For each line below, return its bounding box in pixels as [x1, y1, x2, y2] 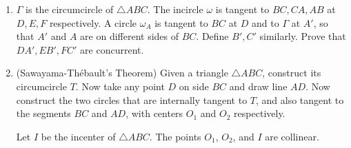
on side [179, 78, 209, 93]
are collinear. [265, 129, 319, 143]
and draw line [229, 78, 288, 93]
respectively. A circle [49, 15, 137, 30]
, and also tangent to [256, 92, 344, 107]
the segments [16, 106, 71, 120]
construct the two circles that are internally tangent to [16, 92, 248, 107]
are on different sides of [80, 29, 179, 43]
